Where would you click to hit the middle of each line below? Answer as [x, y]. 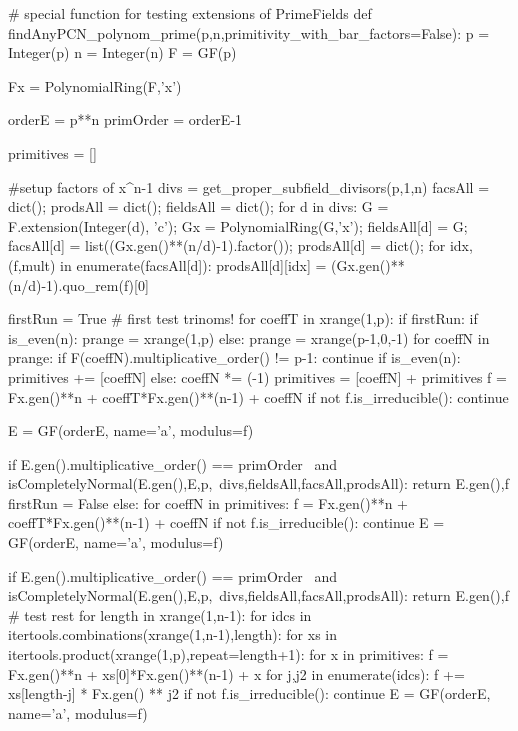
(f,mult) [32, 264]
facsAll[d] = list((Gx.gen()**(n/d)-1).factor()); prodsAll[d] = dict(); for [227, 245]
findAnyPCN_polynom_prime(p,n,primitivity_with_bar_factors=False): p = [249, 32]
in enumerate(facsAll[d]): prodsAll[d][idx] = [193, 264]
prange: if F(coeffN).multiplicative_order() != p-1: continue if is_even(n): [234, 357]
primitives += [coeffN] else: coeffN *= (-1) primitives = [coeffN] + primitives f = [257, 376]
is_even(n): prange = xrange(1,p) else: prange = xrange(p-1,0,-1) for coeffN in [249, 337]
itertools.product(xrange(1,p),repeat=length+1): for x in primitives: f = [228, 654]
